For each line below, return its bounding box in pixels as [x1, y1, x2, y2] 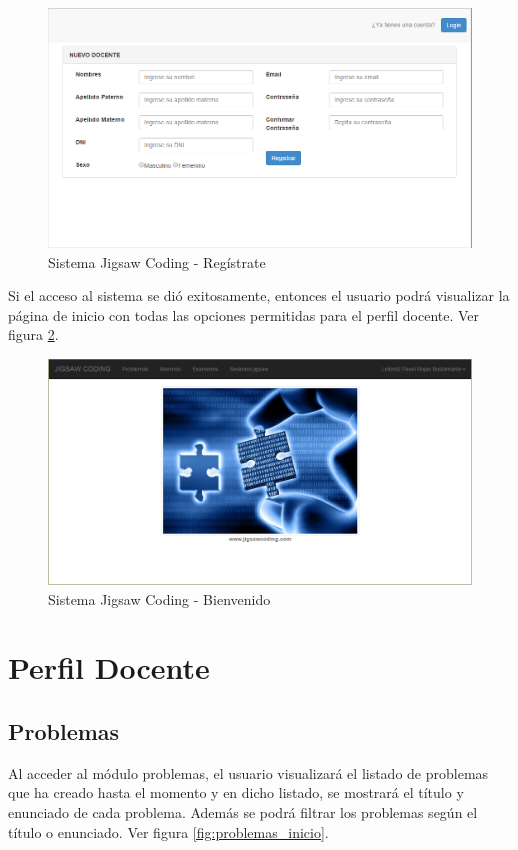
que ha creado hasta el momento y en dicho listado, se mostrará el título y [8, 782, 464, 803]
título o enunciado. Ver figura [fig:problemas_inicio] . [8, 821, 329, 842]
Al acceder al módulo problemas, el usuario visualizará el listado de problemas [8, 762, 489, 783]
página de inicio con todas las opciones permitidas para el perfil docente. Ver [8, 304, 480, 325]
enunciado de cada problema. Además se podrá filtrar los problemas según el [8, 802, 478, 823]
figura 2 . [8, 324, 59, 345]
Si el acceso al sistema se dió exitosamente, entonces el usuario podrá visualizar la [8, 285, 510, 306]
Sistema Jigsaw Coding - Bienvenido [48, 588, 271, 609]
